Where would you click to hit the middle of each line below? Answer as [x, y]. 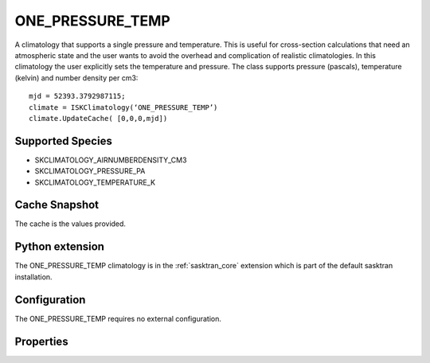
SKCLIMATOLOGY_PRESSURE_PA [90, 171]
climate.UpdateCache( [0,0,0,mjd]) [98, 118]
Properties [41, 341]
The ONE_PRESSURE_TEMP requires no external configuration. [118, 318]
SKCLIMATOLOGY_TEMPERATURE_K [95, 182]
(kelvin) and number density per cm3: [76, 78]
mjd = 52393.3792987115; [77, 96]
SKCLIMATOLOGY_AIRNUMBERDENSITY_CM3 [111, 160]
